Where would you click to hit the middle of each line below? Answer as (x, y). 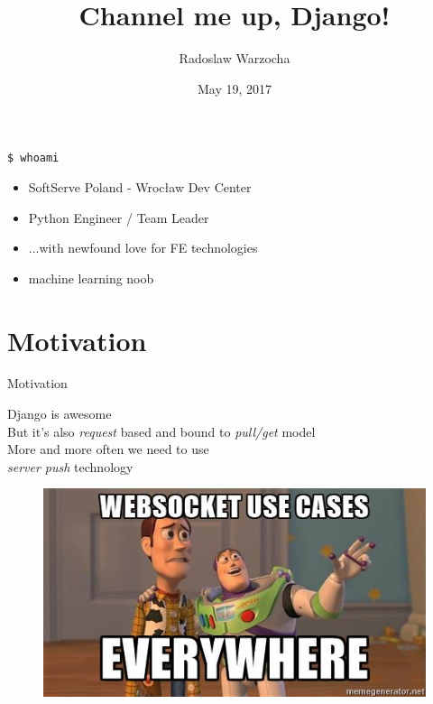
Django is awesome (60, 414)
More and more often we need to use (108, 449)
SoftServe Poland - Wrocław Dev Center (140, 186)
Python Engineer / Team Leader (119, 217)
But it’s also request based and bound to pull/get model (161, 431)
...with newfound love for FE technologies (143, 248)
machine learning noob (91, 278)
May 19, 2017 (235, 88)
